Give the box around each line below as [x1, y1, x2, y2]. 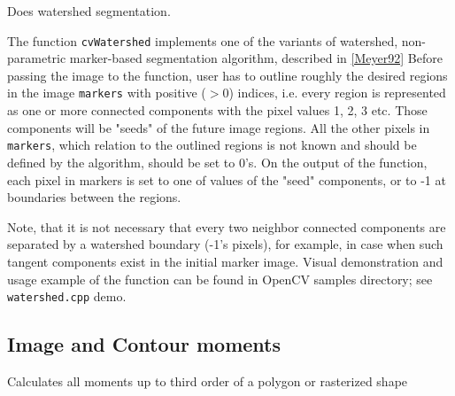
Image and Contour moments [7, 330, 281, 358]
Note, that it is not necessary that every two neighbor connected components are [7, 217, 446, 236]
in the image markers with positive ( [7, 83, 206, 102]
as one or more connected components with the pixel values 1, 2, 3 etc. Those [7, 101, 428, 120]
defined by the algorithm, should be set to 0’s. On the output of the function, [7, 152, 428, 171]
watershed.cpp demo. [7, 287, 127, 306]
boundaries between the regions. [7, 188, 181, 206]
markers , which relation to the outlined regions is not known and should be [7, 136, 417, 154]
